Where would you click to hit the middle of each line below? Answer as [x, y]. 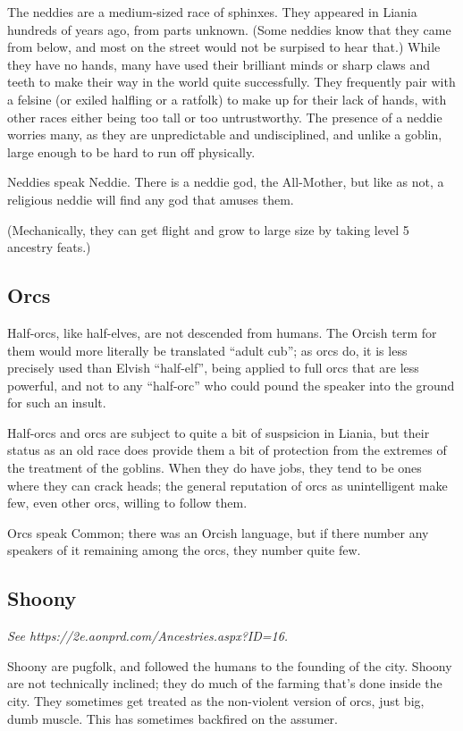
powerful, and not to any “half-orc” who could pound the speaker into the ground [231, 385]
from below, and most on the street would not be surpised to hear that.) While [224, 47]
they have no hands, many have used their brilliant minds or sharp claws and [219, 64]
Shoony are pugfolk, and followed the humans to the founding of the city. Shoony [230, 665]
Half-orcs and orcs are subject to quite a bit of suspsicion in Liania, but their [219, 432]
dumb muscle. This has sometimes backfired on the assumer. [173, 718]
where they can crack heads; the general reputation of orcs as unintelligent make [227, 485]
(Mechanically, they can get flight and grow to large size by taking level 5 [208, 229]
